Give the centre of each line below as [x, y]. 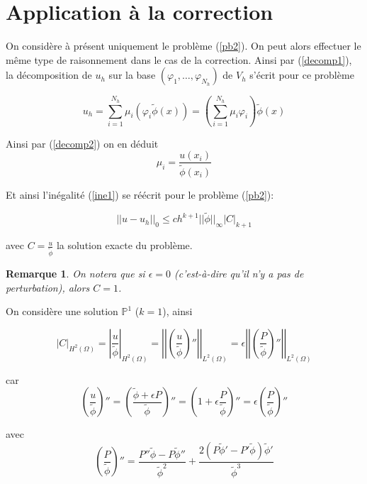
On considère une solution [62, 311]
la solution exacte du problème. [124, 245]
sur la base [132, 75]
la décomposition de [49, 75]
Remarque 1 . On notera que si [75, 273]
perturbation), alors [48, 287]
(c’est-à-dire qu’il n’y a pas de [239, 273]
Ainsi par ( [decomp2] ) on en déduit [82, 143]
